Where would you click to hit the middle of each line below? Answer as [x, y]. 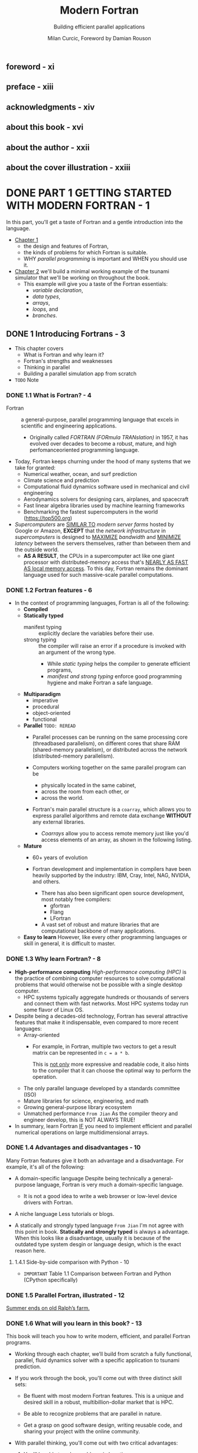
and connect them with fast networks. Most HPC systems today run [106, 1003]
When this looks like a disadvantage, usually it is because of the [92, 1238]
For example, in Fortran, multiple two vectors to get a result [104, 1046]
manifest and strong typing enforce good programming [114, 676]
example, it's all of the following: [46, 1167]
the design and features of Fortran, [66, 246]
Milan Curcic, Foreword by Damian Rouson [99, 38]
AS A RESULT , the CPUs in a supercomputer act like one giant [99, 555]
